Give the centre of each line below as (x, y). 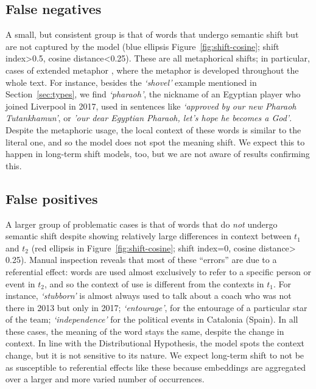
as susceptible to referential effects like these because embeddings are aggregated (156, 367)
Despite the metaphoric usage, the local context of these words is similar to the (153, 129)
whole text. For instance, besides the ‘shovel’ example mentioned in (131, 82)
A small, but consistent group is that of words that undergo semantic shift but (152, 34)
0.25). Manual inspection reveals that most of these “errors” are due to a (141, 260)
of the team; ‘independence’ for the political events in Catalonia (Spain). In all (152, 319)
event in (20, 283)
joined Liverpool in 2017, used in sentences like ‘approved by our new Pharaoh (151, 106)
